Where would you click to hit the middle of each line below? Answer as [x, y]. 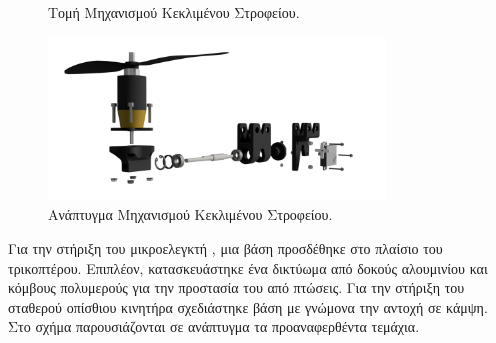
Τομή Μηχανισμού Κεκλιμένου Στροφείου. [174, 12]
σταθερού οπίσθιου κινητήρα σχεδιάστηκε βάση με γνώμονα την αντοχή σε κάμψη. [248, 306]
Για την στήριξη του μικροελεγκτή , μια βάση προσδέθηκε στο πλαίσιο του [225, 248]
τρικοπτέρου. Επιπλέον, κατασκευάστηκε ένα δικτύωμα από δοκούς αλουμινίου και [248, 267]
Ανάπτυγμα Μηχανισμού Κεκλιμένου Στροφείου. [190, 214]
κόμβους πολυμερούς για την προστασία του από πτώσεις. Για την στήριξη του [236, 287]
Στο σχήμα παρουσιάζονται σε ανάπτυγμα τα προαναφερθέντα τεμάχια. [214, 326]
